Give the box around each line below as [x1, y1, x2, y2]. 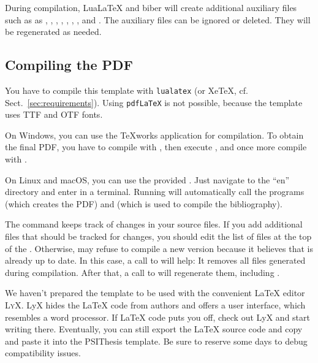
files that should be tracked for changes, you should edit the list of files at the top [5, 230, 312, 243]
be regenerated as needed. [5, 25, 102, 38]
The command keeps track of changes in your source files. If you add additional [5, 218, 303, 231]
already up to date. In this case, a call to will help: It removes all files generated [5, 254, 306, 267]
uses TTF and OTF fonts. [5, 108, 103, 121]
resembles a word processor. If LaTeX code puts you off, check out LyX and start [5, 310, 310, 323]
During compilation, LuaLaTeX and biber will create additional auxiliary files [5, 1, 297, 13]
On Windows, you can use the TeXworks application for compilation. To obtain [5, 128, 304, 141]
